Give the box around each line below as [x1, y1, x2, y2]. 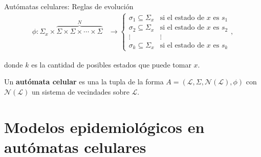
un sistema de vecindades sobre [32, 86, 129, 97]
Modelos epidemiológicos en [4, 116, 205, 137]
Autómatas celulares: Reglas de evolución [4, 1, 134, 11]
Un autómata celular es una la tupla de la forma [4, 76, 164, 87]
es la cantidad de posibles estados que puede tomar [31, 59, 191, 70]
